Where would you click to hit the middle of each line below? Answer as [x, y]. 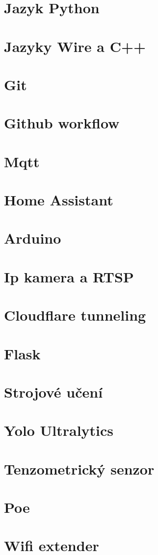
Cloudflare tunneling [75, 315]
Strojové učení [53, 391]
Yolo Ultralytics [59, 430]
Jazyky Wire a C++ [75, 46]
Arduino [33, 238]
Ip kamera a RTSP [69, 276]
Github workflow [62, 123]
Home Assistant [59, 200]
